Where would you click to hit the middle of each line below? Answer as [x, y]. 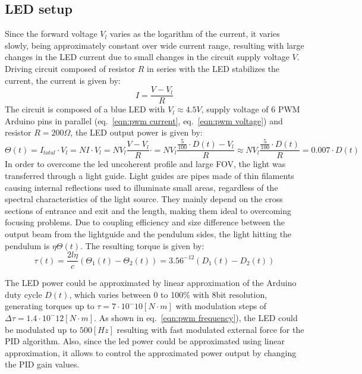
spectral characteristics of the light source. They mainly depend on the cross [144, 199]
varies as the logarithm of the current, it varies [195, 34]
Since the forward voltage [51, 34]
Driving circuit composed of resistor [70, 68]
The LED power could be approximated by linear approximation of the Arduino [151, 283]
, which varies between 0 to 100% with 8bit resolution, [168, 294]
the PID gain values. [42, 364]
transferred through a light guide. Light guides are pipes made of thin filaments [149, 175]
